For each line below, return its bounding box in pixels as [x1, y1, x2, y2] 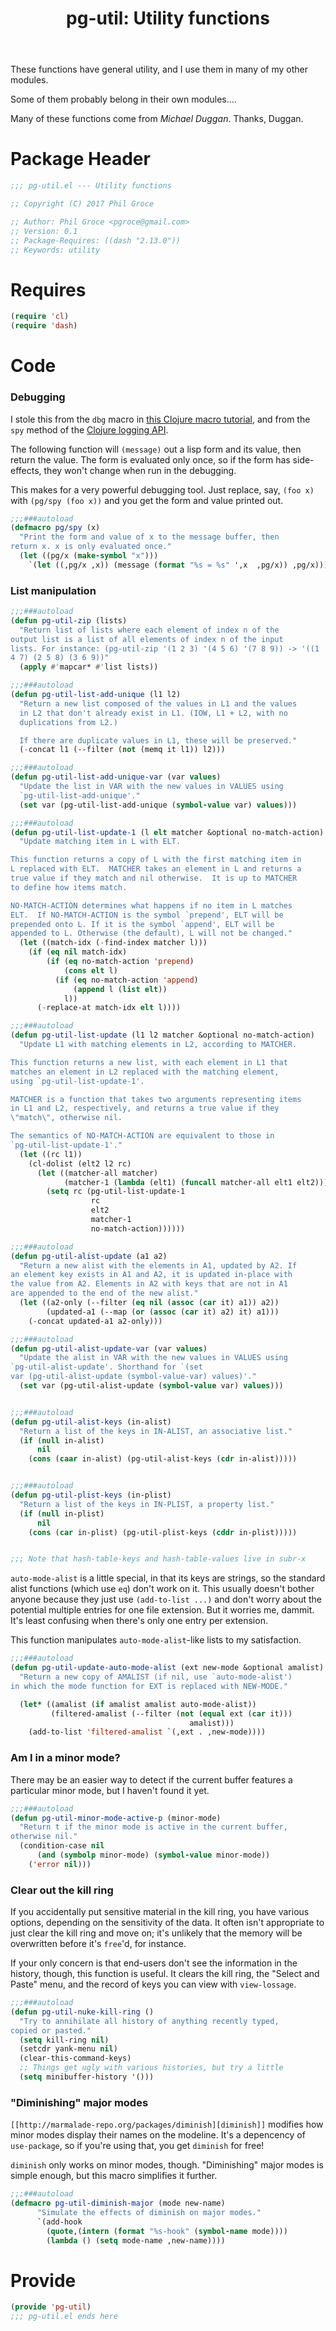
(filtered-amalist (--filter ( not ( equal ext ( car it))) [50, 1708, 293, 1719]
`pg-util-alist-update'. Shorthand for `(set [10, 1362, 203, 1372]
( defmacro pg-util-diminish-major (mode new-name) [10, 2198, 226, 2209]
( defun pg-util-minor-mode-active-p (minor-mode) [10, 1813, 222, 1823]
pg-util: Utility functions [66, 7, 270, 30]
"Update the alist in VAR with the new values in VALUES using [19, 1353, 288, 1363]
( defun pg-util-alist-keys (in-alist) [10, 1417, 172, 1427]
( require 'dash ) [10, 321, 78, 331]
